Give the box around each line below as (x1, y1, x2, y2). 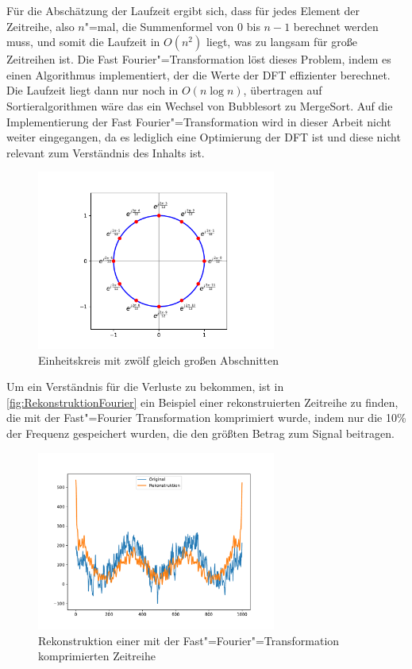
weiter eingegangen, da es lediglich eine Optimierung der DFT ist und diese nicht (6, 129, 401, 145)
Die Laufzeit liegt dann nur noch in (6, 82, 179, 99)
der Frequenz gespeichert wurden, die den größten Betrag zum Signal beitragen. (6, 424, 395, 441)
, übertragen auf (243, 82, 322, 99)
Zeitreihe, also (6, 17, 75, 34)
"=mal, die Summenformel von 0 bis (84, 17, 260, 34)
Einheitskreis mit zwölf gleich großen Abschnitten (38, 351, 279, 368)
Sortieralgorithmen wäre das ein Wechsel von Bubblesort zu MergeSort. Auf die (6, 97, 393, 114)
